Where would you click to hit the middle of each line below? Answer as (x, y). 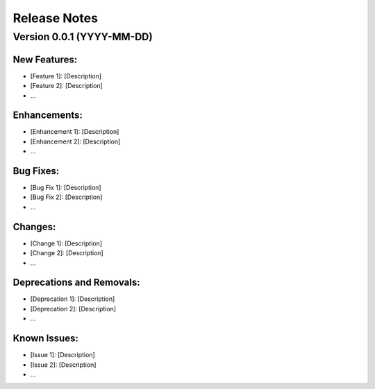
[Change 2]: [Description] (67, 253)
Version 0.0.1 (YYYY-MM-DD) (83, 37)
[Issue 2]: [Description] (63, 365)
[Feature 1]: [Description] (66, 76)
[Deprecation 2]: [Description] (73, 309)
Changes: (34, 226)
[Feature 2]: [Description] (67, 86)
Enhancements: (48, 115)
